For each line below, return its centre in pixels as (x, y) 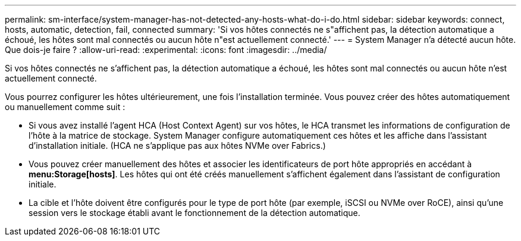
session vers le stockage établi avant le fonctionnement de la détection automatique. (194, 213)
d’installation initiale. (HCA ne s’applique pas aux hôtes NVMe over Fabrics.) (177, 145)
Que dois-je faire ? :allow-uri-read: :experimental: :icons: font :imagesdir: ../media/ (166, 50)
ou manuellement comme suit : (65, 107)
